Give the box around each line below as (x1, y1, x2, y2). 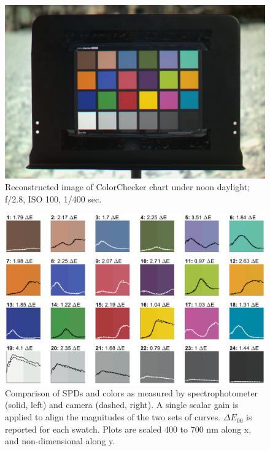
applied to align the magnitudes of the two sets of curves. (5, 411, 221, 423)
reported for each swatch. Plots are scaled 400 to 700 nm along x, (5, 422, 252, 435)
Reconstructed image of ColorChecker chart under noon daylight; (5, 180, 250, 193)
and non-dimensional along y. (5, 434, 115, 447)
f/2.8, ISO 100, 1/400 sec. (5, 192, 102, 205)
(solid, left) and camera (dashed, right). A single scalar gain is (5, 398, 239, 411)
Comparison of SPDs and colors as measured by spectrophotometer (5, 386, 258, 399)
